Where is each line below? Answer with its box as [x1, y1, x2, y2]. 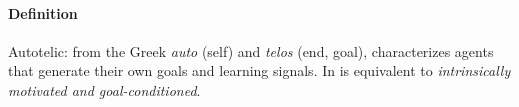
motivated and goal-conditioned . [8, 79, 201, 100]
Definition [8, 2, 78, 23]
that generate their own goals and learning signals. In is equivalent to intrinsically [8, 60, 511, 81]
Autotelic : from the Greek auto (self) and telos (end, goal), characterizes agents [8, 40, 494, 61]
